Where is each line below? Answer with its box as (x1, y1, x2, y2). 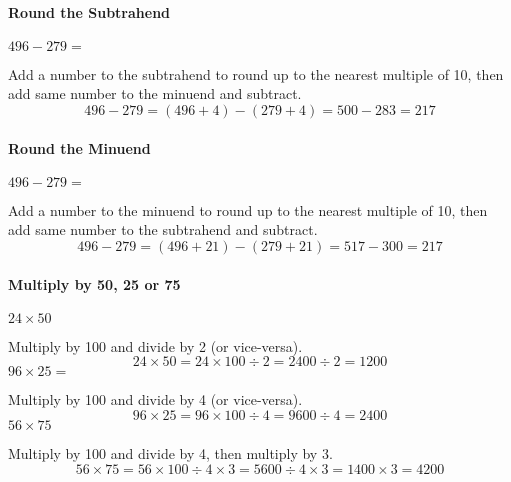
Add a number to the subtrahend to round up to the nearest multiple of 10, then (8, 63, 504, 84)
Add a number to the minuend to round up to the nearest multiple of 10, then (8, 199, 488, 220)
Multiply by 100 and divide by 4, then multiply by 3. (8, 442, 333, 463)
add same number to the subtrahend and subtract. (8, 219, 318, 240)
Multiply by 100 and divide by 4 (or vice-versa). (8, 389, 303, 410)
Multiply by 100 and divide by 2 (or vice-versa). (8, 335, 303, 356)
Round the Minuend (8, 137, 151, 158)
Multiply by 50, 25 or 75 (8, 273, 181, 294)
